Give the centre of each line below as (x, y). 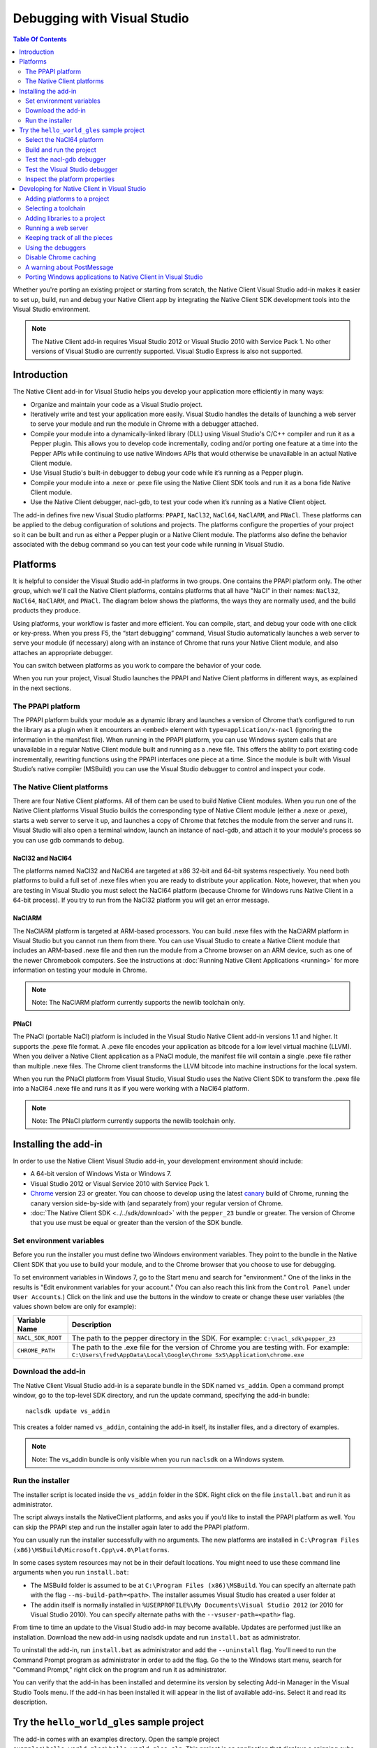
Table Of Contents (40, 39)
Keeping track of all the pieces (69, 238)
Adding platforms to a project (67, 199)
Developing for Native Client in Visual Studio (83, 189)
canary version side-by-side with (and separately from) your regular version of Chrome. (157, 1203)
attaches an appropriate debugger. (63, 652)
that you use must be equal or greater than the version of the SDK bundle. (137, 1223)
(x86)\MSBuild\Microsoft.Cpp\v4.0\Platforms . (91, 1549)
